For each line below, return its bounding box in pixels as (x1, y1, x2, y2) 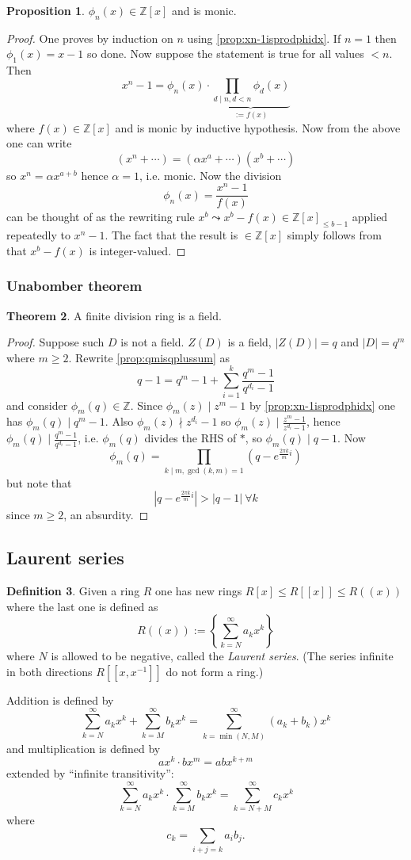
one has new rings (155, 583, 242, 599)
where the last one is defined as (6, 598, 158, 614)
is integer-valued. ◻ (89, 242, 186, 258)
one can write (6, 135, 72, 151)
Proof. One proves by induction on (6, 29, 173, 46)
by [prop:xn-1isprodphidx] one (249, 396, 396, 413)
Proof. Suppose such (6, 334, 105, 350)
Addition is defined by (6, 691, 114, 708)
